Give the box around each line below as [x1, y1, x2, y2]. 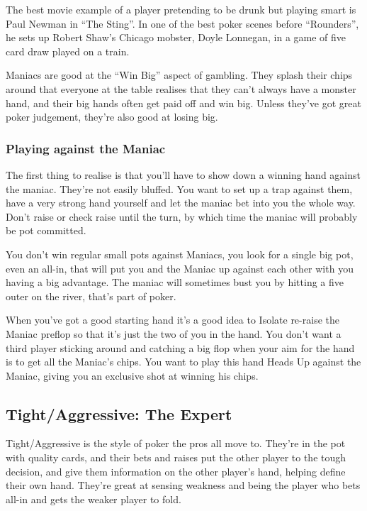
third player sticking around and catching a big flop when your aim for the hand [6, 340, 355, 355]
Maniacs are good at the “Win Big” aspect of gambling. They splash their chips [6, 67, 353, 82]
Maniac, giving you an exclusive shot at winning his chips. [6, 368, 259, 383]
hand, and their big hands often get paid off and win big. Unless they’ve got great [6, 95, 362, 110]
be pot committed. [6, 223, 86, 238]
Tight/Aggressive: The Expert [6, 402, 232, 424]
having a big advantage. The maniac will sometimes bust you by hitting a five [6, 275, 344, 290]
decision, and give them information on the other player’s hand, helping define [6, 463, 346, 478]
